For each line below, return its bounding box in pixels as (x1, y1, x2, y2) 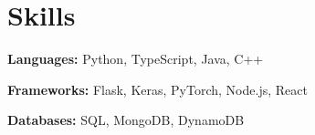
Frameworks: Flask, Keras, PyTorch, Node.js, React (7, 79, 308, 99)
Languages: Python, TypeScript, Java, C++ (7, 49, 264, 68)
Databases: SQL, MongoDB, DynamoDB (7, 110, 245, 130)
